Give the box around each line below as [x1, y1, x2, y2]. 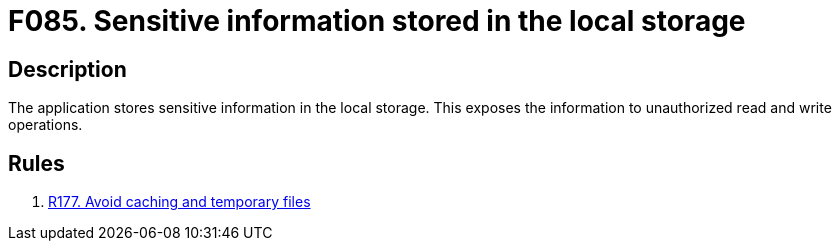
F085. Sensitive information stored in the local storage [8, 4, 746, 38]
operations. [8, 116, 83, 134]
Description [8, 56, 127, 82]
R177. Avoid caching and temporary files [48, 193, 311, 211]
